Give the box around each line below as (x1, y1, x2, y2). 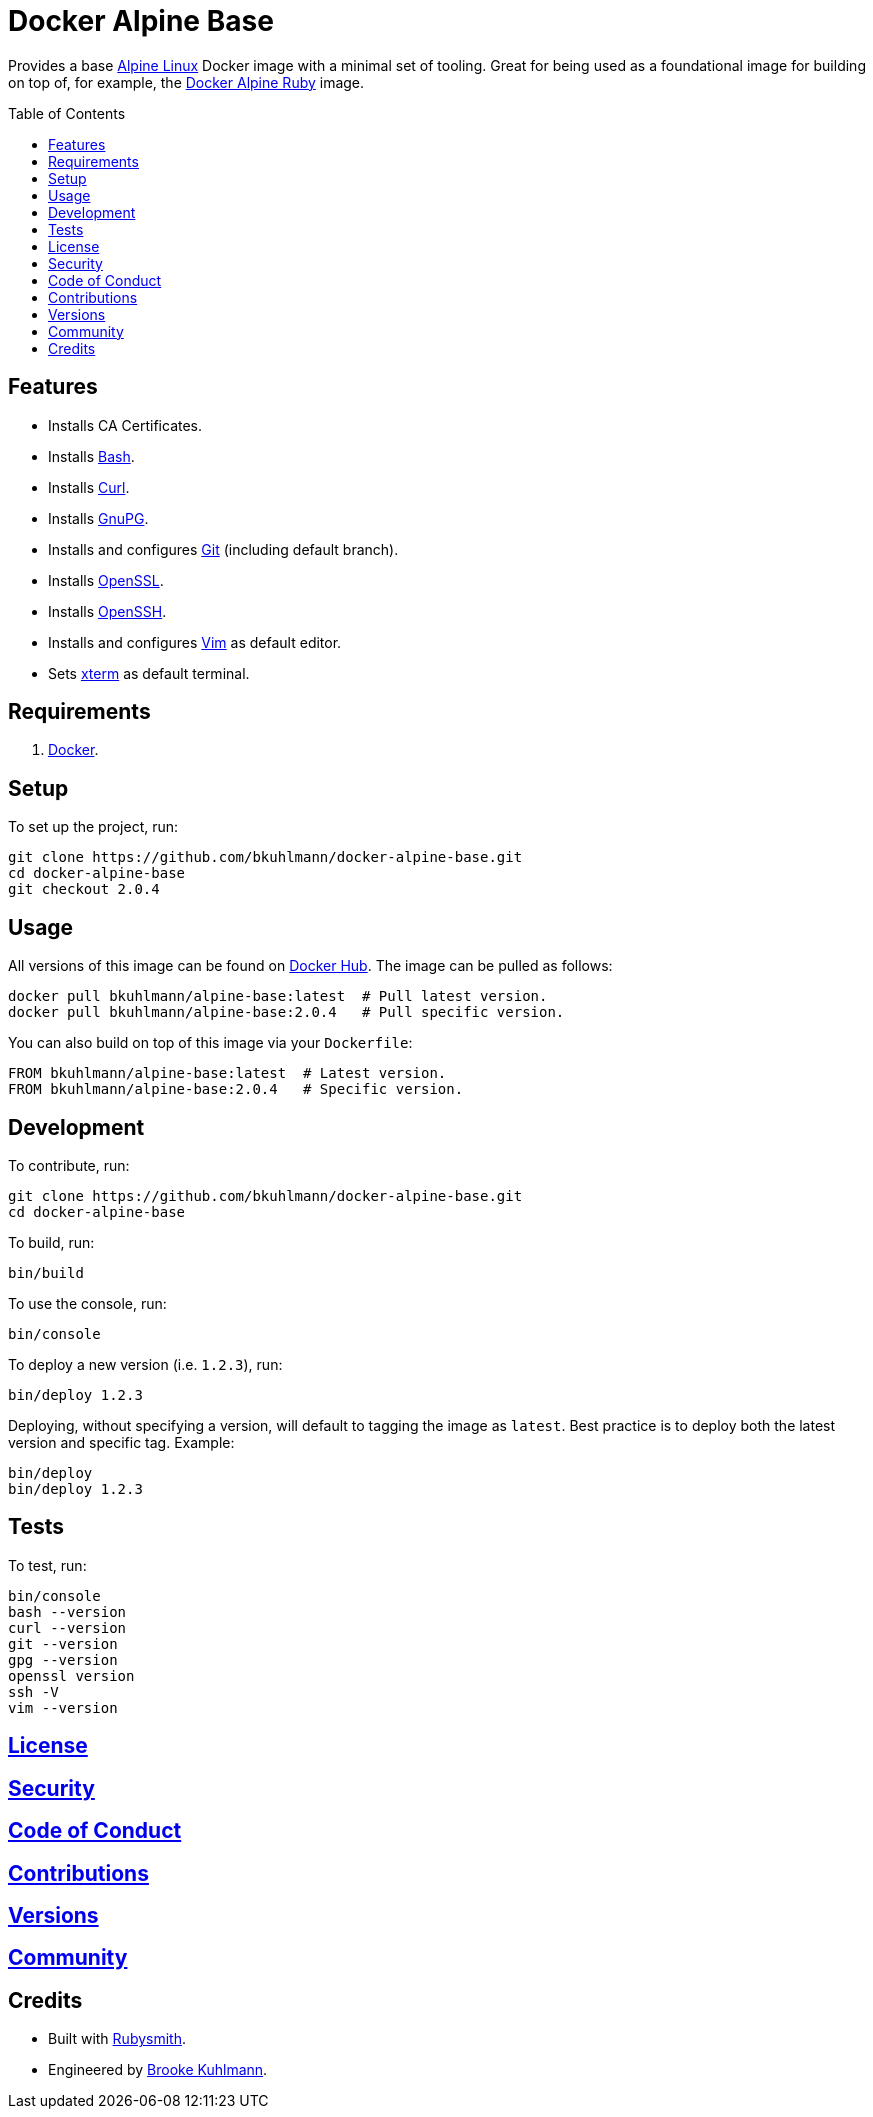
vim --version (8, 1699, 118, 1716)
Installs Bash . (48, 447, 135, 465)
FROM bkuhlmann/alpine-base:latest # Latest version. (8, 1065, 447, 1082)
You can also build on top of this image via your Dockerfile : (8, 1034, 413, 1052)
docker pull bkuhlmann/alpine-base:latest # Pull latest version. (8, 988, 548, 1005)
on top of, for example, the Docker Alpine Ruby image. (8, 73, 365, 91)
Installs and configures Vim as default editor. (48, 633, 342, 651)
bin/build (8, 1264, 84, 1281)
